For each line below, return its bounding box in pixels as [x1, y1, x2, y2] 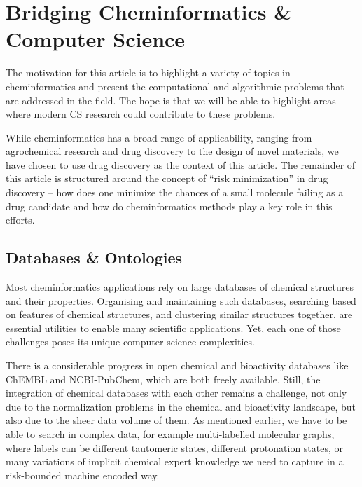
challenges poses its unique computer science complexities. [6, 334, 255, 349]
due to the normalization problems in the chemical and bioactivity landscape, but [6, 399, 356, 413]
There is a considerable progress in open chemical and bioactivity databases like [6, 358, 349, 373]
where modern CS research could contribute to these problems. [6, 107, 276, 121]
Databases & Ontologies [6, 247, 183, 268]
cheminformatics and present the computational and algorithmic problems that [6, 78, 344, 93]
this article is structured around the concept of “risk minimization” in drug [6, 171, 328, 186]
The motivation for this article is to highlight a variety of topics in [6, 65, 291, 80]
